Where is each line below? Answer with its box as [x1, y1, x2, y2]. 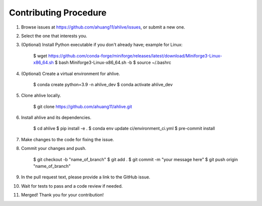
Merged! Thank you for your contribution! [21, 192, 104, 198]
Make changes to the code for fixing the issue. [21, 136, 114, 142]
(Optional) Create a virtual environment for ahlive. [21, 71, 120, 76]
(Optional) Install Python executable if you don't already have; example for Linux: [21, 42, 183, 48]
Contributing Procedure [9, 7, 107, 18]
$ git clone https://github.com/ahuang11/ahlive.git [33, 103, 132, 109]
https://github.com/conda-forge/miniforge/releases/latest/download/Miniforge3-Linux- [48, 53, 222, 59]
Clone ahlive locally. [21, 92, 61, 99]
